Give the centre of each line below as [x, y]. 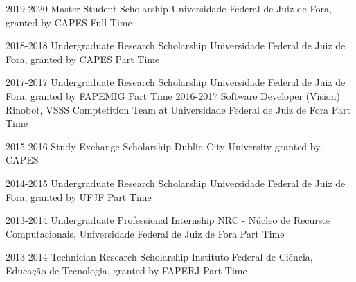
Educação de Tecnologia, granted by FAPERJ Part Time [126, 270]
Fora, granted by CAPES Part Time [83, 59]
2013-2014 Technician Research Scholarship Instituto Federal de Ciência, [159, 257]
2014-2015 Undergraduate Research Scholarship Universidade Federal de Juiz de [176, 183]
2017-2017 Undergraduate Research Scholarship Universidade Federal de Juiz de [176, 82]
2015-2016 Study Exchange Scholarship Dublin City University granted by [163, 146]
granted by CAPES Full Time [69, 22]
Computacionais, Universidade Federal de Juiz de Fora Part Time [145, 233]
